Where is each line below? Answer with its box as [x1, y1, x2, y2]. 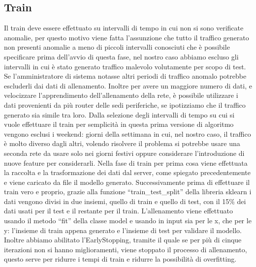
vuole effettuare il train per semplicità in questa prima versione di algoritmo [4, 119, 234, 129]
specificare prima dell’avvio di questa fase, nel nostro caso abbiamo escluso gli [4, 51, 239, 61]
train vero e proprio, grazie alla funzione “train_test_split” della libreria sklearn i [4, 186, 252, 197]
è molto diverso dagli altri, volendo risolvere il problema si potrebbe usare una [4, 138, 240, 148]
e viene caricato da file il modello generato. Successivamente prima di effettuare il [4, 177, 250, 187]
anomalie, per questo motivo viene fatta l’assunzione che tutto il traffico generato [4, 32, 249, 42]
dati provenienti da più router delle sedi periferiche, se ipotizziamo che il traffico [4, 99, 246, 110]
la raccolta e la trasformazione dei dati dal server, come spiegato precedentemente [4, 167, 251, 178]
